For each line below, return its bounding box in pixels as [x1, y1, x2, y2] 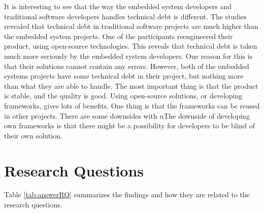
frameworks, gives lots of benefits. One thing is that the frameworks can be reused [4, 100, 260, 111]
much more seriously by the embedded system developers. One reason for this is [4, 50, 253, 61]
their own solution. [4, 130, 62, 140]
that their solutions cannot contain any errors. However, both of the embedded [4, 60, 249, 71]
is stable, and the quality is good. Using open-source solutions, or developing [4, 90, 243, 101]
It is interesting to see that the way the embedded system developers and [4, 1, 232, 11]
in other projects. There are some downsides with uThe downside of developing [4, 110, 250, 121]
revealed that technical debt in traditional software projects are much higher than [4, 21, 258, 31]
